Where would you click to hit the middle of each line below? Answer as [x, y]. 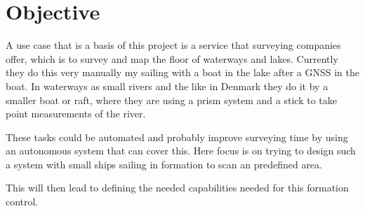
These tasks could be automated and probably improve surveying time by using [177, 137]
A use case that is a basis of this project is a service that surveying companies [173, 45]
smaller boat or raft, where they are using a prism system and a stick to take [171, 100]
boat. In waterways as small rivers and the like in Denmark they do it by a [167, 86]
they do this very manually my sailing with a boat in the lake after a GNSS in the [182, 72]
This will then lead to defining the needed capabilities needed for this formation [177, 188]
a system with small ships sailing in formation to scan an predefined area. [164, 164]
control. [22, 202]
